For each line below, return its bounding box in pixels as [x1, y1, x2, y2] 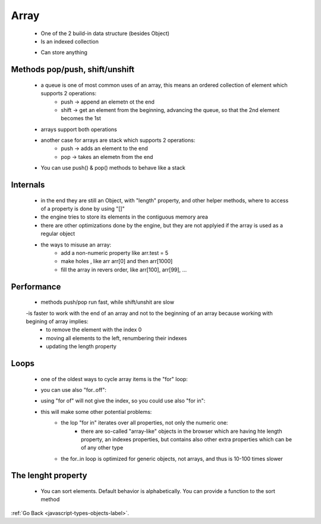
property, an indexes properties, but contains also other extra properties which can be [81, 435, 292, 443]
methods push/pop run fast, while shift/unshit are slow [40, 298, 175, 306]
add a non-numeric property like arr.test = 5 [61, 249, 169, 256]
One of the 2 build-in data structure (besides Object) [40, 30, 169, 37]
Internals [11, 180, 45, 190]
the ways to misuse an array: [40, 241, 112, 248]
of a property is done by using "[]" [40, 205, 125, 213]
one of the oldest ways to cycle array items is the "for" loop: [40, 375, 188, 382]
